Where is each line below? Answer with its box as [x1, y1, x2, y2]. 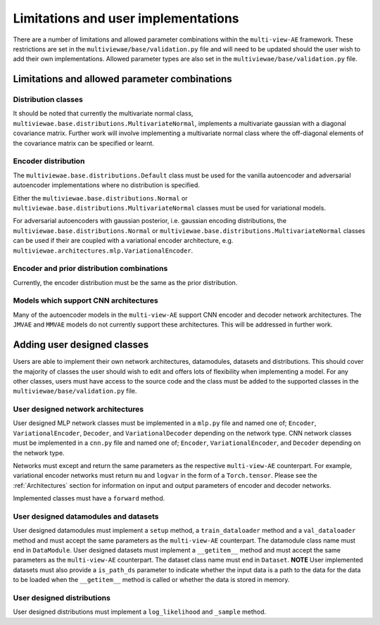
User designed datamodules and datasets [13, 511, 159, 521]
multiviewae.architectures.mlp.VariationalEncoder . [13, 246, 194, 255]
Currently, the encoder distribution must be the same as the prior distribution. [13, 278, 238, 286]
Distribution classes [13, 95, 84, 105]
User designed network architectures [13, 405, 144, 415]
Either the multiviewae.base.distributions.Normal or [13, 194, 188, 202]
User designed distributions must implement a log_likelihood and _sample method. [13, 607, 267, 616]
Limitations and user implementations [13, 11, 239, 26]
